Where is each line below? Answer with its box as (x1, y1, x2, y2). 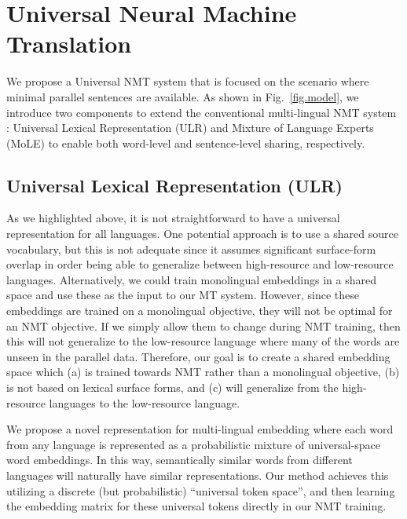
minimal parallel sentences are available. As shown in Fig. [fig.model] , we (6, 88, 359, 104)
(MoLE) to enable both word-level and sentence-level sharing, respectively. (6, 134, 365, 151)
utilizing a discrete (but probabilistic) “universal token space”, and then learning (6, 482, 395, 499)
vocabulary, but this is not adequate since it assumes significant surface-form (6, 240, 376, 257)
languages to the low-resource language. (49, 394, 240, 411)
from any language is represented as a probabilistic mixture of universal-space (6, 436, 380, 452)
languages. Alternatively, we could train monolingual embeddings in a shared (6, 271, 376, 287)
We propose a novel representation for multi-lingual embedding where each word (6, 421, 394, 437)
